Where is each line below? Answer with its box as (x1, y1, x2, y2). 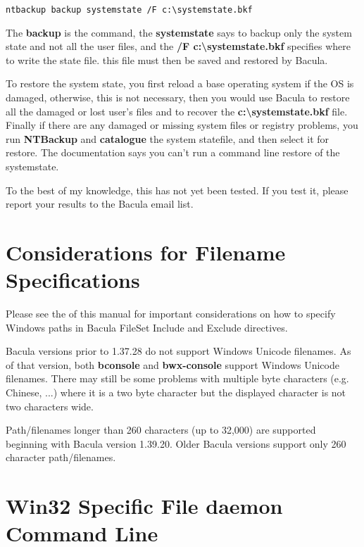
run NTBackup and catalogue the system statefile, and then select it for (6, 131, 330, 146)
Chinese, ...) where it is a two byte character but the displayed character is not (6, 385, 346, 400)
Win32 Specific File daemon (6, 491, 283, 520)
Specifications (6, 265, 140, 294)
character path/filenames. (6, 450, 116, 465)
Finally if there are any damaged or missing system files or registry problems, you (6, 118, 358, 132)
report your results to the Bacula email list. (6, 196, 194, 211)
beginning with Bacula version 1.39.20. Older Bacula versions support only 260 (6, 436, 346, 451)
